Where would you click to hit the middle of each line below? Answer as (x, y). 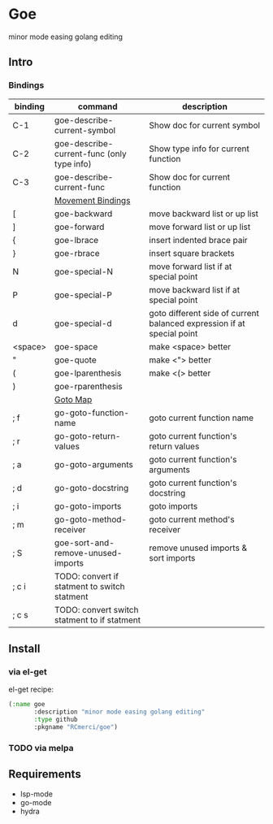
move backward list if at (195, 289)
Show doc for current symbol (205, 125)
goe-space (76, 346)
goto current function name (201, 418)
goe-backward (83, 214)
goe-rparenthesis (89, 386)
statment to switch (89, 586)
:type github (56, 720)
